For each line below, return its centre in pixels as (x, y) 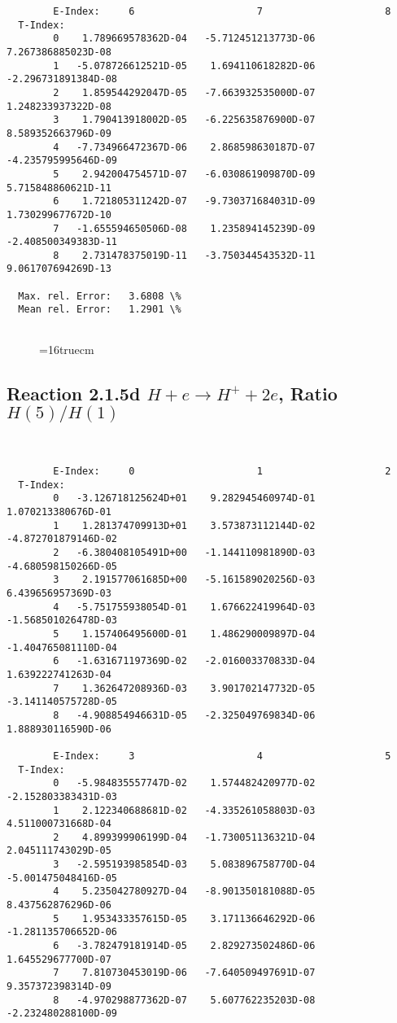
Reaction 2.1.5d (74, 393)
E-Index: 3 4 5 (222, 756)
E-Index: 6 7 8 (222, 11)
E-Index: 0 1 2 (222, 472)
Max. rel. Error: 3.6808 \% (100, 296)
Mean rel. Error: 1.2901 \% (100, 310)
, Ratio (308, 393)
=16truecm (67, 349)
